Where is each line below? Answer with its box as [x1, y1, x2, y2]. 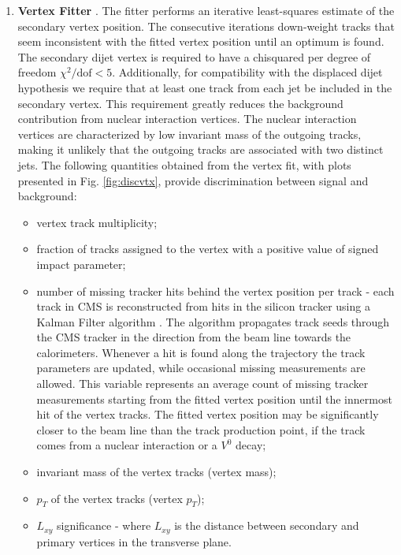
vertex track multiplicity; [36, 214, 158, 230]
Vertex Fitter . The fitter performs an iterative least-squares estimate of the [17, 2, 395, 18]
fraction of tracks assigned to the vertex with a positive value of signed [36, 240, 379, 257]
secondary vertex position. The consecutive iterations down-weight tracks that [17, 17, 395, 34]
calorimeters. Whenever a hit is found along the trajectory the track [36, 344, 366, 360]
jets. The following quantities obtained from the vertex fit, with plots [17, 156, 351, 173]
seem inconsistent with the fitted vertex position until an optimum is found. [17, 33, 384, 50]
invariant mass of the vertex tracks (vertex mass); [36, 464, 277, 480]
